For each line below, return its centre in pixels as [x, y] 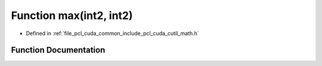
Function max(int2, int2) [72, 15]
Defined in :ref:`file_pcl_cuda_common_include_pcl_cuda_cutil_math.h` [112, 33]
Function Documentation [58, 50]
